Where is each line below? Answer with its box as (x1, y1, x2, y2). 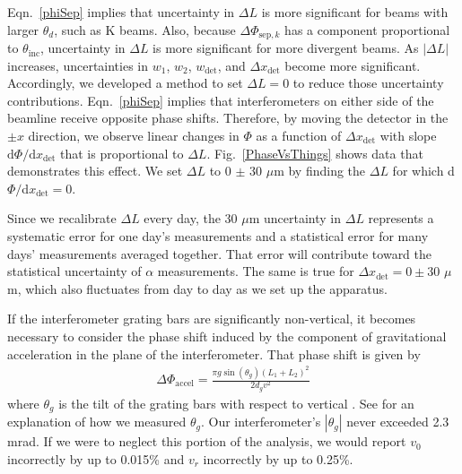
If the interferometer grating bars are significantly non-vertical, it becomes (7, 309, 416, 328)
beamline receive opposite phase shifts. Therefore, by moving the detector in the (7, 108, 449, 127)
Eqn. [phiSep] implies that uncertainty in (7, 3, 235, 21)
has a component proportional (284, 20, 450, 39)
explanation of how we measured (7, 412, 187, 431)
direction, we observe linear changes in (28, 126, 240, 145)
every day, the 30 (144, 209, 238, 228)
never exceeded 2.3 (346, 412, 449, 431)
